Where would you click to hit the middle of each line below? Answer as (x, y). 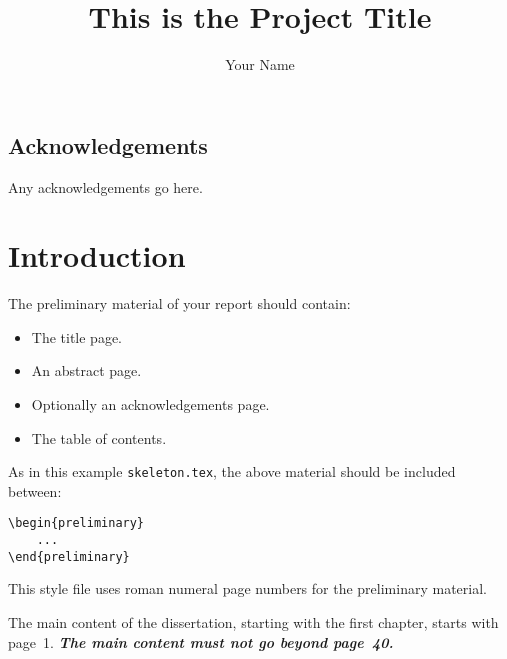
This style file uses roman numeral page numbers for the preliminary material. (247, 588)
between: (35, 490)
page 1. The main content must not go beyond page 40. (201, 641)
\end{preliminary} (69, 556)
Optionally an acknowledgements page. (150, 404)
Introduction (97, 255)
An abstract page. (86, 370)
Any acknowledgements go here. (105, 186)
